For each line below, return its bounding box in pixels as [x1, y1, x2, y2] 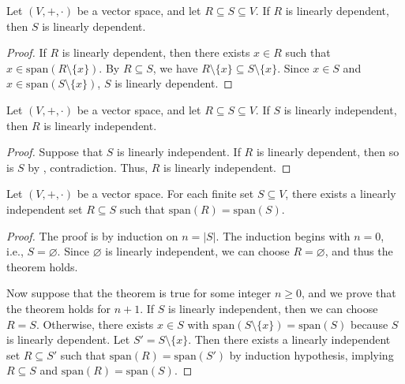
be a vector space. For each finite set [77, 185, 254, 202]
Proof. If [6, 44, 47, 61]
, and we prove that [301, 285, 396, 301]
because [350, 315, 388, 332]
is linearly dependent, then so [256, 144, 399, 160]
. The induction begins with [216, 227, 351, 244]
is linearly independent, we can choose [105, 243, 290, 259]
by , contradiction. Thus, [28, 158, 148, 175]
